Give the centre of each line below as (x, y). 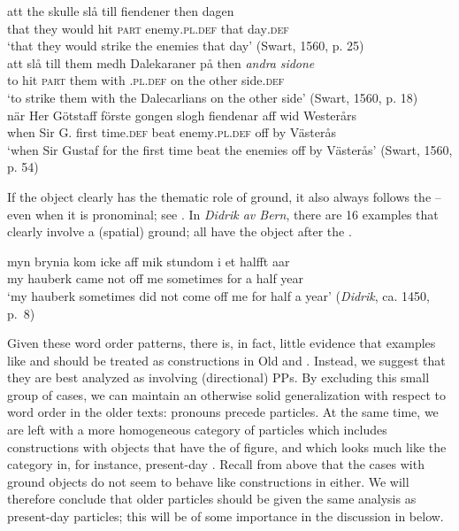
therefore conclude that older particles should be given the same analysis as (212, 499)
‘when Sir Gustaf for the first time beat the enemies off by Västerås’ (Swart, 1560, (230, 149)
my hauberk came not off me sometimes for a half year (156, 278)
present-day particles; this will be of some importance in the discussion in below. (226, 516)
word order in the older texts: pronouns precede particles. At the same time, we (223, 412)
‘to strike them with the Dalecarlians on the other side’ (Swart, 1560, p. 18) (213, 97)
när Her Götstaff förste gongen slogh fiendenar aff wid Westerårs (182, 115)
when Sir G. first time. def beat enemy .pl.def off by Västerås (172, 132)
